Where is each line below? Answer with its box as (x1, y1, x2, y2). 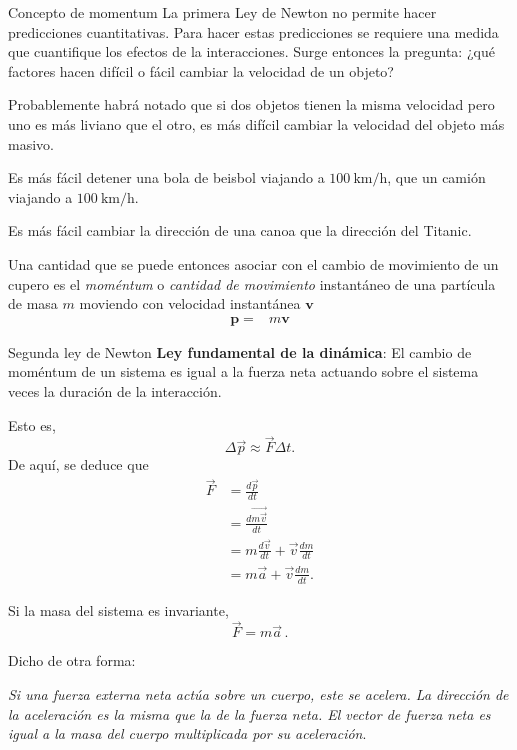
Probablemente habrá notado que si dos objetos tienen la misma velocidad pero (8, 94, 495, 115)
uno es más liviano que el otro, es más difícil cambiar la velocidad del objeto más (8, 113, 505, 134)
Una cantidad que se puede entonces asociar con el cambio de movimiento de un (8, 253, 499, 274)
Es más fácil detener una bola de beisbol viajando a (8, 167, 325, 188)
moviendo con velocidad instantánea (79, 293, 301, 314)
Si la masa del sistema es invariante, (8, 599, 229, 620)
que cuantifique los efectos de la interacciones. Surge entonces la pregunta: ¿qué (8, 41, 495, 62)
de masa (8, 293, 58, 314)
